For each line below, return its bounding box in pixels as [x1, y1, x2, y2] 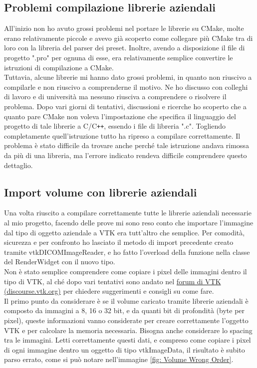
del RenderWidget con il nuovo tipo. [4, 256, 115, 267]
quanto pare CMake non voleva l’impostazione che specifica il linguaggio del [4, 111, 236, 121]
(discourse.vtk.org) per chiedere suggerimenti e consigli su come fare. [4, 286, 214, 296]
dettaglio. [4, 160, 33, 170]
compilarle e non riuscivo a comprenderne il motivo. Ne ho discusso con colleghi [4, 81, 248, 92]
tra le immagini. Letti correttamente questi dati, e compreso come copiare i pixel [4, 335, 251, 345]
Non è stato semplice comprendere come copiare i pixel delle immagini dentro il [4, 266, 247, 276]
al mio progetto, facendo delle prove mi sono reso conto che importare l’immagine [4, 217, 254, 227]
